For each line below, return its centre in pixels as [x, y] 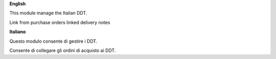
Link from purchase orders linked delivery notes [60, 22]
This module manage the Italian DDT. [48, 13]
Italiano [18, 32]
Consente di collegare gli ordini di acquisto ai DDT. [63, 50]
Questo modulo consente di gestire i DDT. [53, 41]
